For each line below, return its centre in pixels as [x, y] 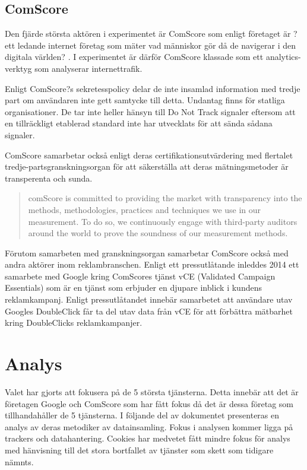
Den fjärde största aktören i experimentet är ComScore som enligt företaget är [148, 34]
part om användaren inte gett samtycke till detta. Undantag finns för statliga [145, 100]
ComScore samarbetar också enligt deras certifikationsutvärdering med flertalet [149, 155]
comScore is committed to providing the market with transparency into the [165, 198]
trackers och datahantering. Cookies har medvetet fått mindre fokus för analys [148, 438]
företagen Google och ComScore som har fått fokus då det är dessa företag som [149, 403]
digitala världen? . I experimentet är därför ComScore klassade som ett [134, 57]
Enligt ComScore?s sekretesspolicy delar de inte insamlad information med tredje [153, 88]
